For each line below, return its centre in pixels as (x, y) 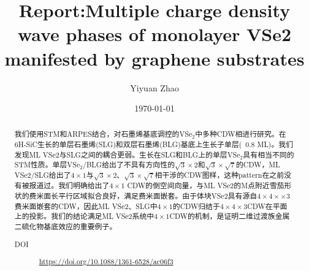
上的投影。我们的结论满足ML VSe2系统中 (84, 216)
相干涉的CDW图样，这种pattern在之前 (219, 175)
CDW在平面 (267, 206)
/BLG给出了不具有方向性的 (129, 165)
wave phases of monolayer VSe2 (154, 34)
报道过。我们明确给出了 (69, 185)
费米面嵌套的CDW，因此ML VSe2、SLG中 (86, 206)
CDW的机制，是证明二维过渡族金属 (230, 216)
